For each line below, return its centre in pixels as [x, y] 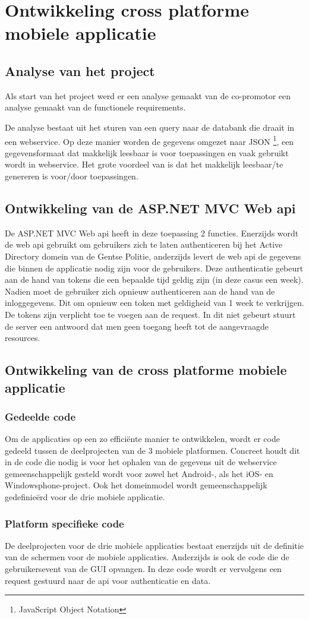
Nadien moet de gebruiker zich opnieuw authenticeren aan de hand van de [140, 291]
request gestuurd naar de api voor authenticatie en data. [108, 580]
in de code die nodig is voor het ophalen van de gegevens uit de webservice [141, 462]
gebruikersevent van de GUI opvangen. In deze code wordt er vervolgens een [143, 569]
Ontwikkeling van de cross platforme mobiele [146, 370]
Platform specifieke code [64, 523]
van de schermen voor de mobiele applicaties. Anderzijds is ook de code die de [147, 557]
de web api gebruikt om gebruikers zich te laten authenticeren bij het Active [144, 244]
